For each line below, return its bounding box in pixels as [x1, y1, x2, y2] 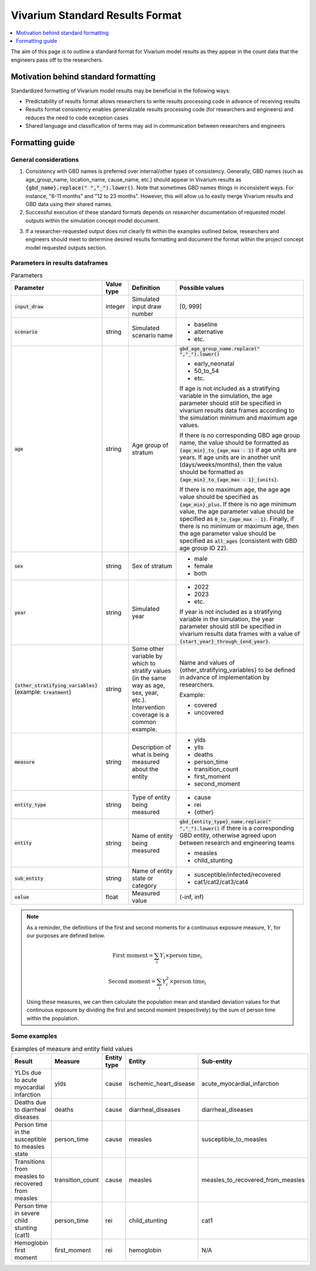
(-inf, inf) [179, 893, 204, 901]
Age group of [132, 441, 169, 449]
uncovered [194, 709, 224, 717]
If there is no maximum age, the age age [179, 486, 291, 494]
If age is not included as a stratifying [179, 384, 280, 392]
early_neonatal [194, 360, 235, 368]
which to [132, 660, 156, 668]
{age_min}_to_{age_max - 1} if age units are [179, 446, 297, 454]
